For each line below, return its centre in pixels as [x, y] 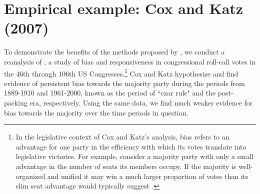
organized [30, 176]
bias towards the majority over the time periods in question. [96, 112]
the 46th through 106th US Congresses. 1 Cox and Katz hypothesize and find [121, 72]
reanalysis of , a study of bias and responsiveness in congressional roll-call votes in [130, 61]
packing [16, 102]
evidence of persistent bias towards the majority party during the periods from [124, 83]
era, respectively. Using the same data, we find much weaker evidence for [141, 102]
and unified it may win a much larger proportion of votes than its [148, 176]
